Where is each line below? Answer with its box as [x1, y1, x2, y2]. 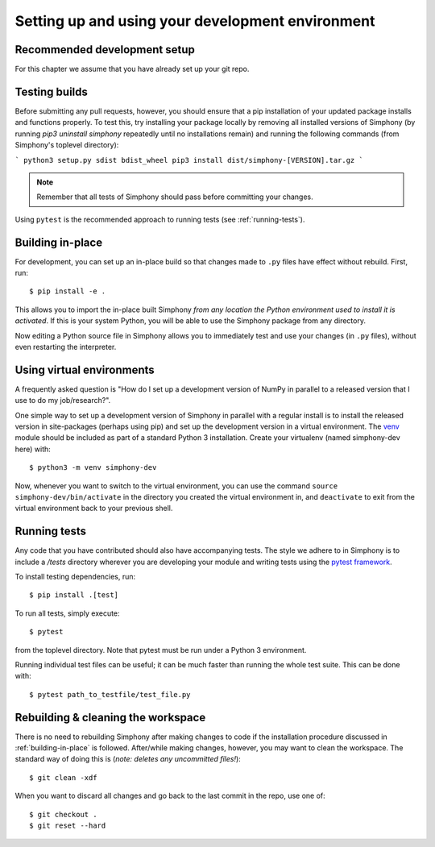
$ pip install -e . [29, 287, 106, 296]
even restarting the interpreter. [14, 342, 117, 351]
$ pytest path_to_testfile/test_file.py [29, 690, 191, 699]
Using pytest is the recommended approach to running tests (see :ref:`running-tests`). [14, 214, 305, 224]
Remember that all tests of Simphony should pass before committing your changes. [36, 192, 313, 201]
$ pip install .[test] [29, 591, 119, 600]
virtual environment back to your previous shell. [14, 504, 173, 513]
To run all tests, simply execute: [14, 608, 120, 618]
